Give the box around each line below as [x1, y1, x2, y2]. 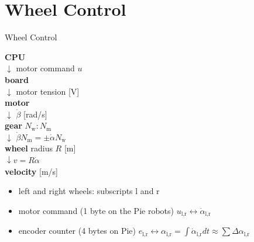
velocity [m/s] [5, 165, 58, 177]
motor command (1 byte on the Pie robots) [18, 204, 174, 216]
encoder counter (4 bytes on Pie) [18, 224, 136, 237]
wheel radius [5, 142, 53, 154]
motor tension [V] [16, 85, 80, 97]
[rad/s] [23, 108, 47, 120]
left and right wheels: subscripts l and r [18, 185, 160, 197]
